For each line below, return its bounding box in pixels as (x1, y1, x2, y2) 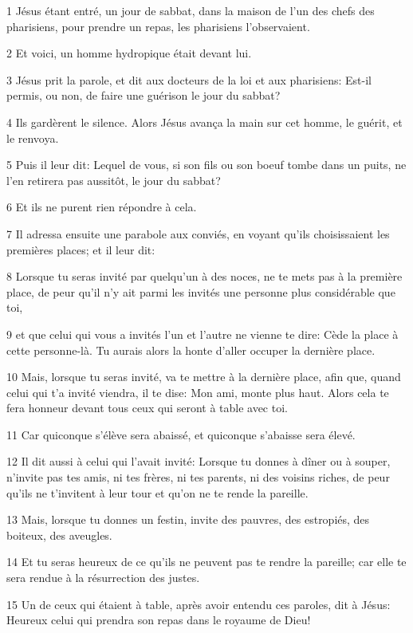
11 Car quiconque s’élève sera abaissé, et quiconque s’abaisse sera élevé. (6, 426, 356, 442)
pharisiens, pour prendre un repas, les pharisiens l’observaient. (6, 18, 310, 34)
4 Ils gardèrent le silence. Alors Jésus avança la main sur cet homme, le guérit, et (6, 113, 403, 130)
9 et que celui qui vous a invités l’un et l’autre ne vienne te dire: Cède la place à (6, 325, 399, 342)
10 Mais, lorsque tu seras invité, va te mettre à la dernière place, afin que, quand (6, 368, 401, 385)
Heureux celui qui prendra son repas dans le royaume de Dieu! (6, 611, 311, 628)
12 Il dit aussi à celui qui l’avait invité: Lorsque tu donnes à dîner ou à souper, (6, 453, 391, 470)
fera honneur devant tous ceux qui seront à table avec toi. (6, 399, 288, 416)
